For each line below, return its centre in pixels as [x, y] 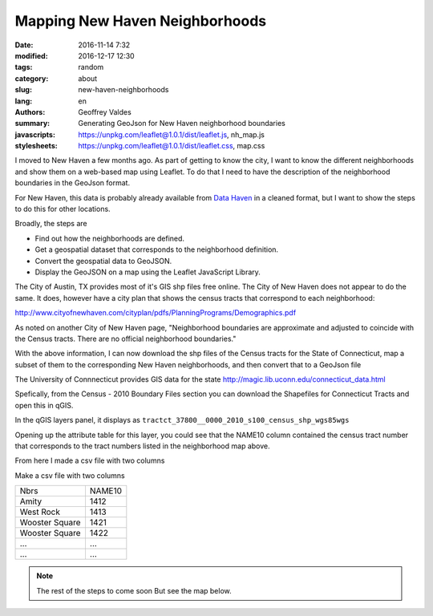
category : [32, 78]
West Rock [40, 512]
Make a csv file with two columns [70, 475]
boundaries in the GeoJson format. [73, 183]
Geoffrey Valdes [105, 111]
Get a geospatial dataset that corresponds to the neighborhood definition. [157, 249]
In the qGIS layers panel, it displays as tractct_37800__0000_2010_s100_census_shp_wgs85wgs [182, 420]
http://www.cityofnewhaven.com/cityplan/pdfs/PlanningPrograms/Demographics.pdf [156, 313]
